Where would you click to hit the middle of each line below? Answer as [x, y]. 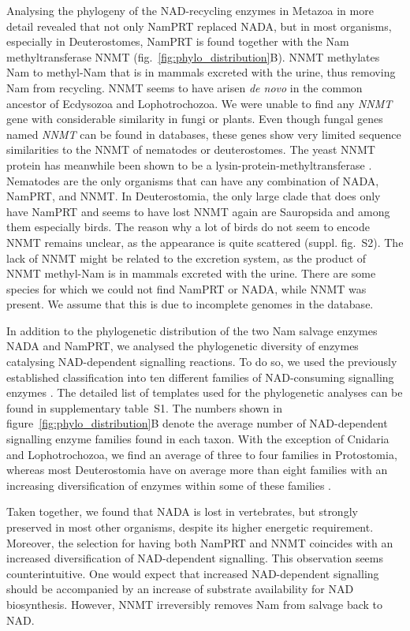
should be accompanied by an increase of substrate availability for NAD [180, 589]
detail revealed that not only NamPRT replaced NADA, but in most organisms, [199, 26]
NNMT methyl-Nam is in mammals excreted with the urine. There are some [191, 273]
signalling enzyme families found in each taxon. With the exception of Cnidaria [198, 439]
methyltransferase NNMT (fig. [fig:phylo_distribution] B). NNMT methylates [193, 56]
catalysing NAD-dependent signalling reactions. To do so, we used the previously [202, 362]
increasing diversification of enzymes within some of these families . [169, 485]
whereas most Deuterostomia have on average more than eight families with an [197, 470]
